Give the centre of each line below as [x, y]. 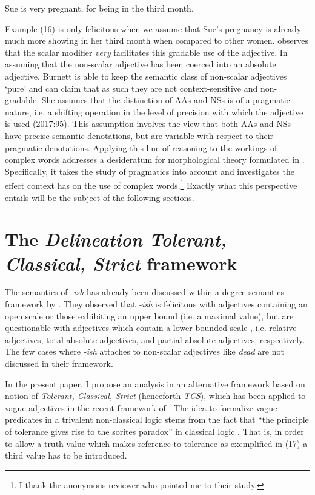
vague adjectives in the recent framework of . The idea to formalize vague [141, 407]
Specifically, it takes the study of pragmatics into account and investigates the [150, 171]
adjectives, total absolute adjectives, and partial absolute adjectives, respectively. [155, 339]
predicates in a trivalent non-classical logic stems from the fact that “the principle [157, 419]
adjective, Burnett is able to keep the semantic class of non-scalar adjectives [146, 76]
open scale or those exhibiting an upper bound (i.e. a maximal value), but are [149, 316]
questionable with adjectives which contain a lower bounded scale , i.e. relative [151, 328]
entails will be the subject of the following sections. [100, 197]
